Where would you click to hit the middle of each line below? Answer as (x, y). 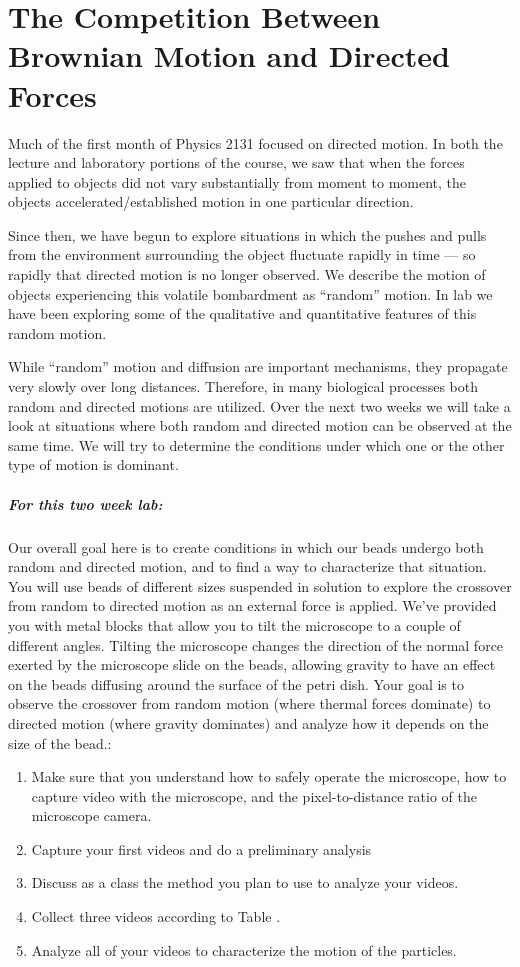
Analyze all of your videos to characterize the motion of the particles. (244, 949)
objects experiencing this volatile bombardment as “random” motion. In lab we (250, 293)
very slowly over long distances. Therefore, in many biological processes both (243, 386)
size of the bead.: (60, 742)
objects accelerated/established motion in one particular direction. (211, 201)
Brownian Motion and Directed (229, 55)
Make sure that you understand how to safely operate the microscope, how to (269, 776)
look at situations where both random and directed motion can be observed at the (260, 425)
